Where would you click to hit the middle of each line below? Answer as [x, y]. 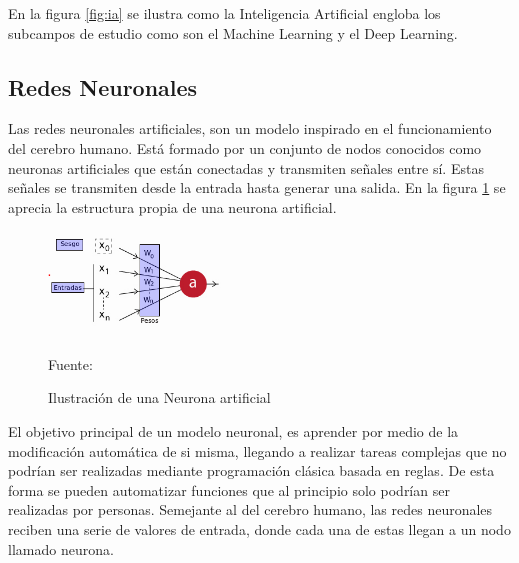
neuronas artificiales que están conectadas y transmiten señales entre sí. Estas [246, 167]
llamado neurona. [61, 548]
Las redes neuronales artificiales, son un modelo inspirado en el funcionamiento [250, 128]
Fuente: [70, 363]
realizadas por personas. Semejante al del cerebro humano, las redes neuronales [250, 509]
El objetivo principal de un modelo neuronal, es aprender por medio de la [233, 430]
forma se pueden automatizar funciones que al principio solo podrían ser [229, 489]
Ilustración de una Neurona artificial [159, 397]
